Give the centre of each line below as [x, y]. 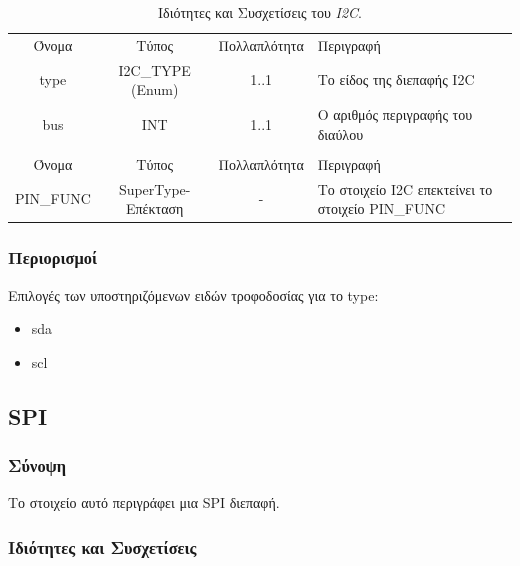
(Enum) [155, 89]
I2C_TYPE [154, 69]
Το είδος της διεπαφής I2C [396, 79]
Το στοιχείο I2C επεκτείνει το [405, 188]
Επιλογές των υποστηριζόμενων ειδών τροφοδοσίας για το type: [193, 294]
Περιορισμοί [52, 257]
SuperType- [154, 188]
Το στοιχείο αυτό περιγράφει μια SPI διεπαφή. [144, 502]
